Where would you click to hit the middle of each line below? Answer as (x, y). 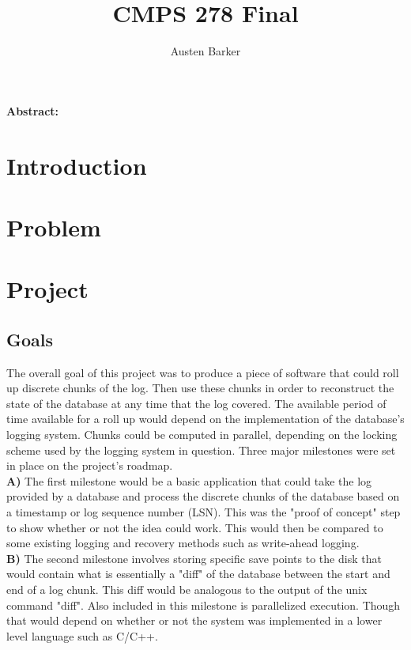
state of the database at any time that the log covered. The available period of (196, 403)
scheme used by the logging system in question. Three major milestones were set (201, 450)
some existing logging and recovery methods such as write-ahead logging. (183, 543)
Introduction (77, 165)
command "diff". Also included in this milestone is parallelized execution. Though (204, 605)
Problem (54, 227)
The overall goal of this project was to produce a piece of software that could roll (203, 372)
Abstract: (33, 110)
